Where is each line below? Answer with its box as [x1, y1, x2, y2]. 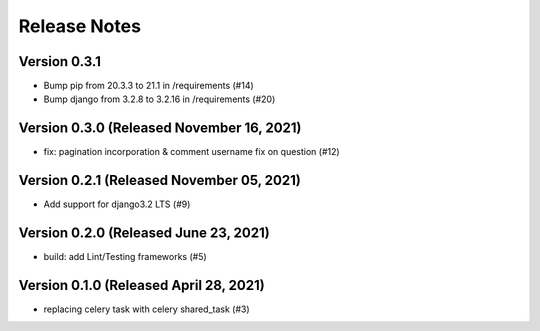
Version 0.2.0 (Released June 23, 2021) [18, 225, 270, 242]
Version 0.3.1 [18, 53, 102, 70]
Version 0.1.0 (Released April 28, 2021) [18, 276, 265, 294]
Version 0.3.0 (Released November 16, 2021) [18, 120, 302, 137]
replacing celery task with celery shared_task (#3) [43, 303, 250, 315]
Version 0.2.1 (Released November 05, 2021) [18, 172, 302, 189]
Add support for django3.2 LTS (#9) [43, 198, 191, 210]
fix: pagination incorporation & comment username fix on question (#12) [43, 146, 340, 158]
